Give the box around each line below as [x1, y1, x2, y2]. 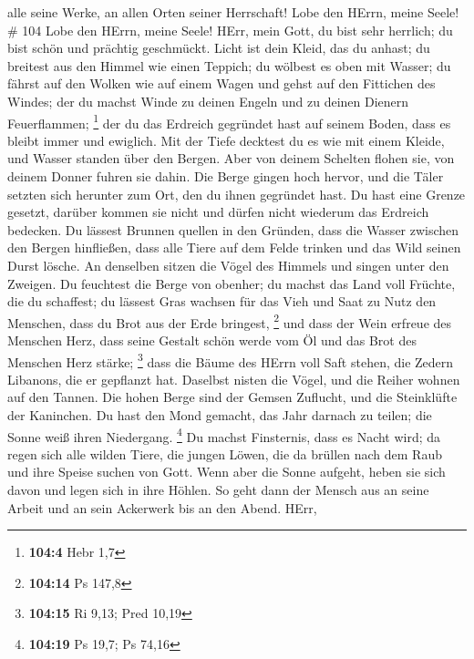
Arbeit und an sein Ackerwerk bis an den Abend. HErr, [7, 498, 317, 517]
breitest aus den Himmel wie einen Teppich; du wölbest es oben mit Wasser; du [7, 56, 451, 75]
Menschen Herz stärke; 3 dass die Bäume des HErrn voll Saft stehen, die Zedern [7, 349, 454, 371]
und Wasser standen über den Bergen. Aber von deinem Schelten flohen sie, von [7, 149, 455, 168]
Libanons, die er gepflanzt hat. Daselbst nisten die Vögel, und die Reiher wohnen [7, 369, 460, 388]
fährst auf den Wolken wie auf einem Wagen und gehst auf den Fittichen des [7, 74, 436, 93]
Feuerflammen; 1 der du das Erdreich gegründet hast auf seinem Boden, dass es [7, 110, 451, 132]
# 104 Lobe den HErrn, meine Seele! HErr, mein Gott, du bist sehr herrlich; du [7, 20, 453, 39]
